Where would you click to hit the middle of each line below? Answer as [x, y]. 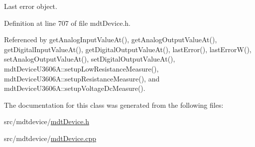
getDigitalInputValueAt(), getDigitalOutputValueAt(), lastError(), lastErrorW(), [128, 49]
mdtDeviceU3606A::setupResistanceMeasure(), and [82, 78]
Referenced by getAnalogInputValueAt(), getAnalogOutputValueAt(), [111, 39]
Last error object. [31, 6]
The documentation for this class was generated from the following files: [114, 105]
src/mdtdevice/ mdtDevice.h [47, 121]
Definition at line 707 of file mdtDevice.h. [67, 23]
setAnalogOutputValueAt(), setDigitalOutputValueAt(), [90, 59]
